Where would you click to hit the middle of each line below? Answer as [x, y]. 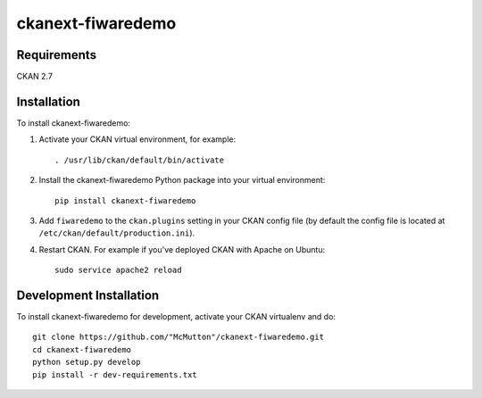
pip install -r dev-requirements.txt [115, 374]
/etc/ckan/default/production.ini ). [117, 233]
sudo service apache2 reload [118, 270]
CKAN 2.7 [35, 77]
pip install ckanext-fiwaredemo [125, 200]
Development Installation [88, 295]
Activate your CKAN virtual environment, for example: [137, 139]
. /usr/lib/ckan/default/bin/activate [140, 160]
